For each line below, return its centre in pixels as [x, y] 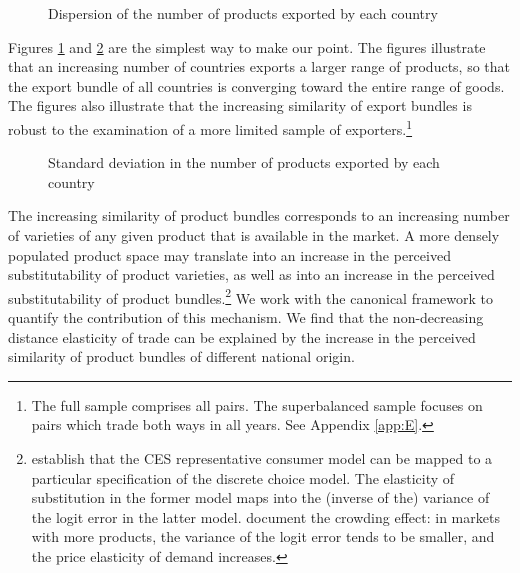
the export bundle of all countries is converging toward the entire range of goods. [256, 85]
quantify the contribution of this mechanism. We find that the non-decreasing [246, 317]
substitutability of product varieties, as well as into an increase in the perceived [251, 274]
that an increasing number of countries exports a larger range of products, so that [259, 66]
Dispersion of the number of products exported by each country [243, 13]
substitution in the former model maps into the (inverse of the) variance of [260, 497]
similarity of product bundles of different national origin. [181, 356]
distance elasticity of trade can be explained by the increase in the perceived [242, 336]
